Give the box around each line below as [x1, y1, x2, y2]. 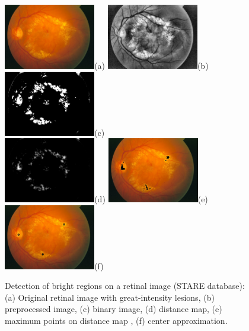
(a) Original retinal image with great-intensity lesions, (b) [5, 291, 215, 303]
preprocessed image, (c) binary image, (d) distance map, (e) [5, 303, 222, 315]
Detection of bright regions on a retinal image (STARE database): [5, 279, 245, 292]
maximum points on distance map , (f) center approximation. [5, 314, 228, 327]
